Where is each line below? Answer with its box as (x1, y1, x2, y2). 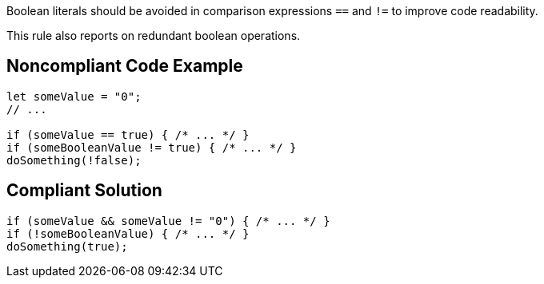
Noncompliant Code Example (6, 56, 243, 77)
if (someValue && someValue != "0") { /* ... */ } (6, 214, 330, 227)
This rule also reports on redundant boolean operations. (6, 29, 301, 42)
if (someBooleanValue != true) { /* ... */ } (6, 140, 297, 154)
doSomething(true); (6, 239, 128, 253)
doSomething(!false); (6, 153, 142, 167)
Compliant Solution (6, 180, 162, 201)
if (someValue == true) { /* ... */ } (6, 128, 250, 141)
